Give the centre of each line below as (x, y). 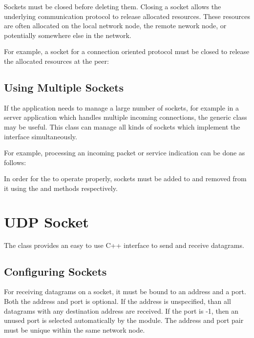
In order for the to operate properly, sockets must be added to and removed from (125, 178)
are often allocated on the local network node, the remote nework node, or (115, 26)
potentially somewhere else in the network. (68, 35)
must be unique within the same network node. (74, 329)
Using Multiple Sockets (64, 87)
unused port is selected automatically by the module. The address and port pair (124, 320)
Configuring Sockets (55, 271)
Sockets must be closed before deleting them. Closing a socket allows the (113, 6)
